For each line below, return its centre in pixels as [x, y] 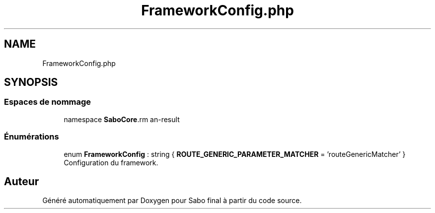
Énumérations [32, 137]
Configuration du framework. [111, 162]
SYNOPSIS [31, 82]
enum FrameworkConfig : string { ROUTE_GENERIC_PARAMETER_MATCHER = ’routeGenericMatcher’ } [235, 154]
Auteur [22, 181]
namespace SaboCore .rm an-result [122, 119]
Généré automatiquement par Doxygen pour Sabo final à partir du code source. [172, 201]
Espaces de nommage [48, 102]
